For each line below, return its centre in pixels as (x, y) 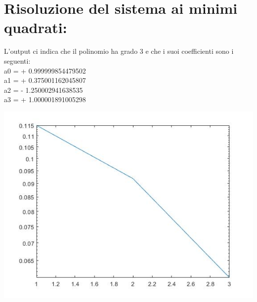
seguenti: (17, 60)
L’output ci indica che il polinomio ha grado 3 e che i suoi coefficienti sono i (119, 51)
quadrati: (36, 27)
